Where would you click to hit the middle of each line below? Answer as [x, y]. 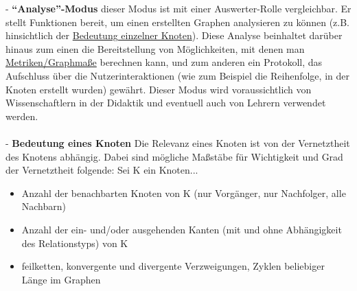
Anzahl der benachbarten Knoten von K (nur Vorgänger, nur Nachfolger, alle [184, 193]
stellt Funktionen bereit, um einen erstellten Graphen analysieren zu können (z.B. [178, 22]
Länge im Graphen [61, 279]
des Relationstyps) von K [75, 243]
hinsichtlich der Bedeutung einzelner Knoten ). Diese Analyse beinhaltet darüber [174, 35]
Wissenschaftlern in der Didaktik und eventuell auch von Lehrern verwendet [166, 103]
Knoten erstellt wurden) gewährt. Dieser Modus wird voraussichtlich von [159, 89]
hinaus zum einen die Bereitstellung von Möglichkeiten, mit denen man [155, 48]
